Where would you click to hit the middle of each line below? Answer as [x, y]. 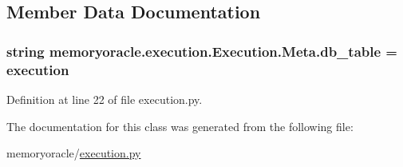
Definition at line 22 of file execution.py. [105, 99]
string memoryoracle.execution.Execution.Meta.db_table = [202, 51]
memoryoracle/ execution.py [74, 153]
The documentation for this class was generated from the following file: [180, 126]
